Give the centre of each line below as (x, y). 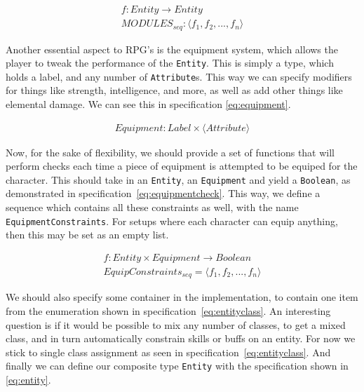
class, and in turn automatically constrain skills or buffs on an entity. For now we (181, 338)
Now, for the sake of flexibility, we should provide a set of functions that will (170, 152)
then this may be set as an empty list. (87, 235)
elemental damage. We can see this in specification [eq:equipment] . (148, 104)
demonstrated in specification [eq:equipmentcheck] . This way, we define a (163, 193)
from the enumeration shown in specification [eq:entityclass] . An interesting (168, 311)
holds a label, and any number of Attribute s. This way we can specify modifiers (179, 76)
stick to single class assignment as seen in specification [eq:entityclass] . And (168, 352)
